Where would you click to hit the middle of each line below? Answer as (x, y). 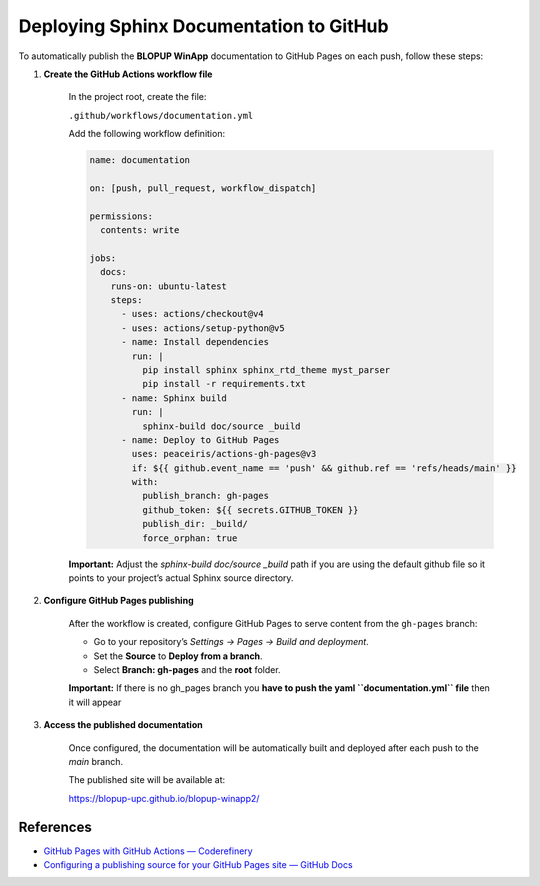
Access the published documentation (123, 725)
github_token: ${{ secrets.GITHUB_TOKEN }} (250, 509)
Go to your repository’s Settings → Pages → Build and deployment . (231, 642)
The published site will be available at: (147, 780)
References (55, 826)
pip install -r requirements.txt (224, 384)
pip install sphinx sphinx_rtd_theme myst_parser (266, 369)
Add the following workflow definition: (146, 134)
